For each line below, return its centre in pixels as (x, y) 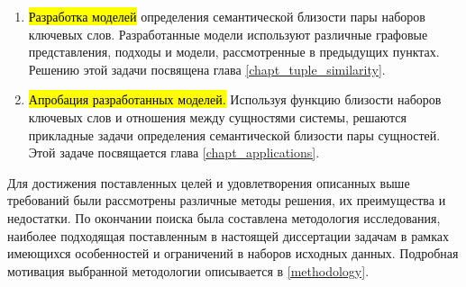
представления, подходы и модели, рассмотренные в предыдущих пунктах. (234, 52)
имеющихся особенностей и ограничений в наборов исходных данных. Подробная (233, 253)
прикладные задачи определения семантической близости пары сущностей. (234, 135)
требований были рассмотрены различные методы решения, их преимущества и (227, 200)
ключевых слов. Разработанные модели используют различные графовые (228, 34)
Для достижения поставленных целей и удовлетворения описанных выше (209, 182)
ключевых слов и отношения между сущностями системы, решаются (217, 117)
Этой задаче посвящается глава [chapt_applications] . (174, 152)
